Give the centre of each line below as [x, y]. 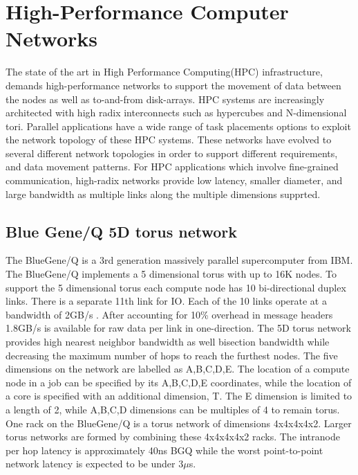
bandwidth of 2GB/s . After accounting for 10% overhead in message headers [169, 314]
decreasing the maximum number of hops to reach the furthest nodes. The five [172, 355]
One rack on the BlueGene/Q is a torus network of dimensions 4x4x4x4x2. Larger [179, 423]
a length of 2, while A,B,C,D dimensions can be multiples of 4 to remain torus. [173, 409]
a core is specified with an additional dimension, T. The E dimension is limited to [179, 396]
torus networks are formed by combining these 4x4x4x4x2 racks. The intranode [173, 437]
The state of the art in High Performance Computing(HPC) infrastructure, [164, 72]
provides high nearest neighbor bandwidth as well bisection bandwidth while [168, 342]
